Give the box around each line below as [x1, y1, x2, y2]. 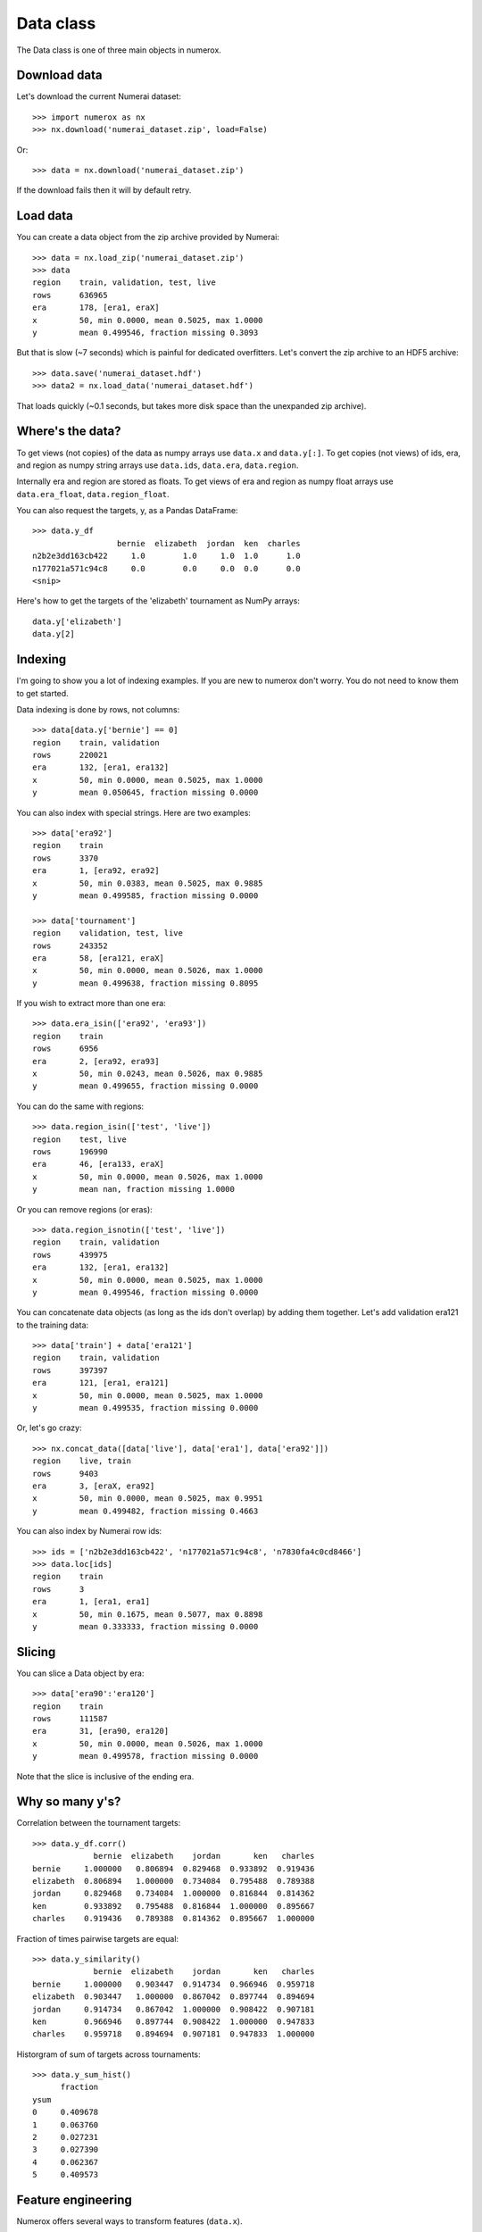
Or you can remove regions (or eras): [16, 1203, 154, 1214]
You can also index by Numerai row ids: [16, 1526, 162, 1537]
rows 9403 [32, 1469, 99, 1478]
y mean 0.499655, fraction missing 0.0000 [32, 1081, 259, 1091]
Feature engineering [16, 2193, 133, 2208]
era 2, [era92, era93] [32, 1056, 160, 1066]
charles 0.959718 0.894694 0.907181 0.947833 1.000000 [32, 2029, 315, 2039]
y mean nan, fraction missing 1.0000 [32, 1184, 236, 1195]
